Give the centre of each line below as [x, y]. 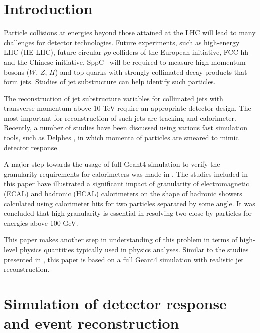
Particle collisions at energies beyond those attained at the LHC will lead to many [130, 32]
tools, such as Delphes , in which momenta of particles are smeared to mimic [121, 137]
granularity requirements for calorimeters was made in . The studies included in [126, 174]
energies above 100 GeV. [41, 223]
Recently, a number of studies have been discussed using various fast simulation [126, 127]
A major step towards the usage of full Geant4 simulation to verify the [112, 164]
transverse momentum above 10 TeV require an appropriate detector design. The [128, 108]
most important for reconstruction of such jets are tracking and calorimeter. [120, 117]
